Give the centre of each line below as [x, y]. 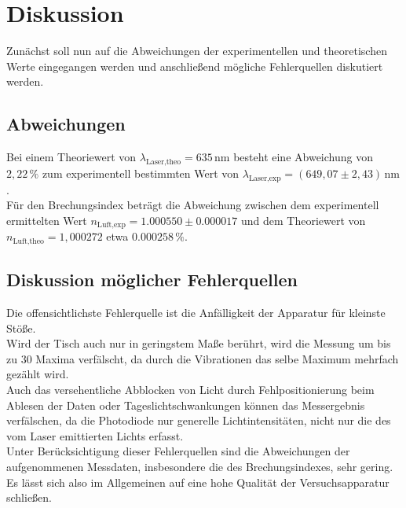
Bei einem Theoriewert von [71, 157]
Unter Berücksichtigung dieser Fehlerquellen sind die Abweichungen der [178, 451]
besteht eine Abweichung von [303, 157]
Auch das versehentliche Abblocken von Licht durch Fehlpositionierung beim [190, 389]
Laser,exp [265, 178]
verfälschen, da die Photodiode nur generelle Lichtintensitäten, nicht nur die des [199, 420]
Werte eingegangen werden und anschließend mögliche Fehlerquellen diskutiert [195, 66]
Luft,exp [111, 225]
